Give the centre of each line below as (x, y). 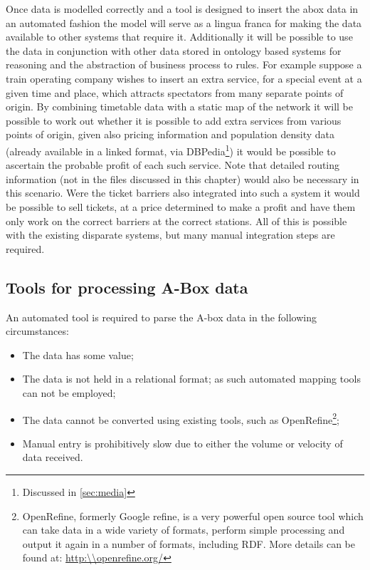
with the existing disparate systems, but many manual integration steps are (170, 235)
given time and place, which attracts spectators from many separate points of (175, 92)
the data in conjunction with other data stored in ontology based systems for (174, 50)
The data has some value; (78, 354)
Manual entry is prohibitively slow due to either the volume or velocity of (183, 443)
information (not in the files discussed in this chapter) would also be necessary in (183, 178)
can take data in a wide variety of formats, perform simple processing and (184, 530)
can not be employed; (69, 392)
